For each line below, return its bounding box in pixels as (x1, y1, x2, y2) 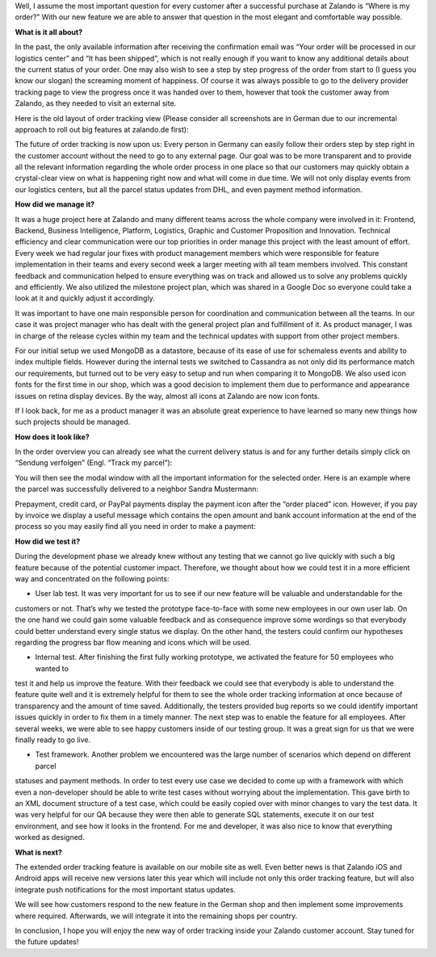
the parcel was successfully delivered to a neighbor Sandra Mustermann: (15, 485, 258, 494)
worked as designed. (15, 833, 85, 842)
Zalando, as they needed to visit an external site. (15, 99, 177, 108)
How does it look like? (15, 432, 90, 442)
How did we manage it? (15, 199, 95, 209)
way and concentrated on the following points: (15, 573, 170, 583)
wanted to (35, 663, 69, 674)
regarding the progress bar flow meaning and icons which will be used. (15, 637, 252, 647)
